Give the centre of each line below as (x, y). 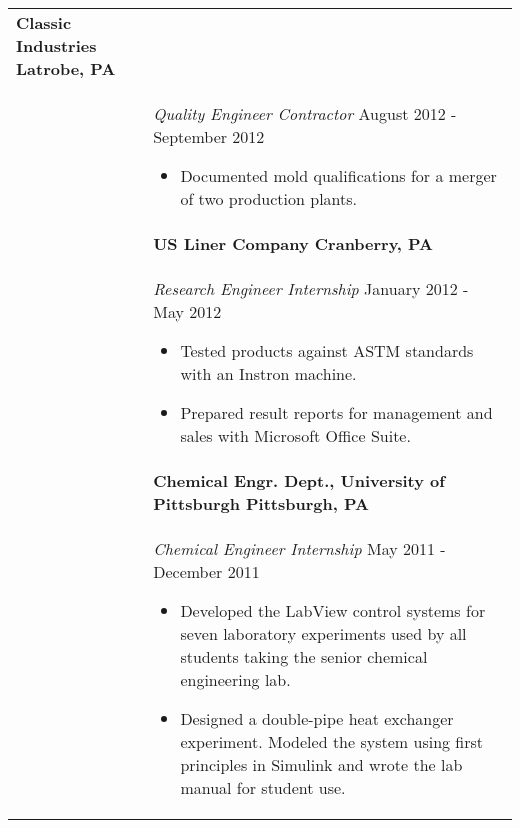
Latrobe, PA (66, 68)
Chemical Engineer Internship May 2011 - (299, 548)
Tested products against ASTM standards (327, 350)
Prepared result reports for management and (336, 412)
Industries (56, 45)
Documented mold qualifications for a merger (338, 175)
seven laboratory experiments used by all (323, 633)
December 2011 (206, 571)
